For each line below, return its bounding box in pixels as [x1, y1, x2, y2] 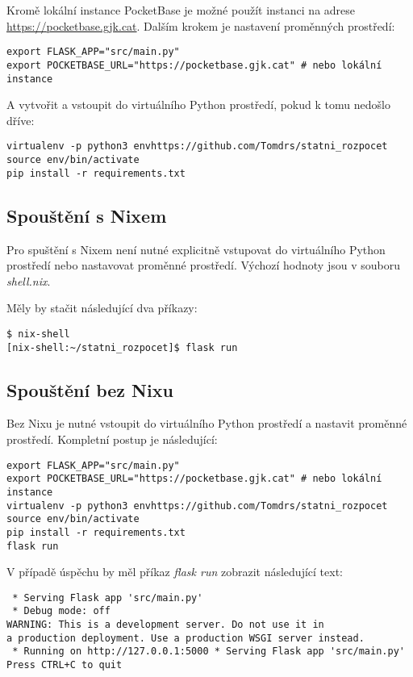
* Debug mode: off [12, 605, 111, 617]
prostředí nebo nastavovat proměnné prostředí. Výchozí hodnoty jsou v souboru [6, 257, 400, 274]
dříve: [6, 111, 35, 128]
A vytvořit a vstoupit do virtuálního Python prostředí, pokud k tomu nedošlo [6, 96, 390, 113]
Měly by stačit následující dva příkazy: [6, 299, 198, 316]
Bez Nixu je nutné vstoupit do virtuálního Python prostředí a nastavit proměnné [6, 415, 407, 432]
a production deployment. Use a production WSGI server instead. [6, 632, 365, 644]
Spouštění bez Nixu [6, 377, 173, 402]
